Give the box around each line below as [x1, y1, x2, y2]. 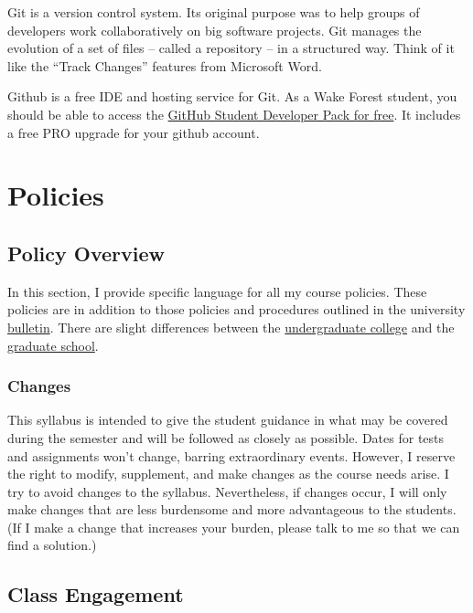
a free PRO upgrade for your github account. [7, 122, 260, 142]
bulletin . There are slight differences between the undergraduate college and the [7, 317, 455, 336]
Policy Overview [7, 238, 166, 267]
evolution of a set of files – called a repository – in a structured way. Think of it [7, 38, 455, 58]
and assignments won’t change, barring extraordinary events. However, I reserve [7, 446, 456, 465]
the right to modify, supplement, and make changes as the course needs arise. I [7, 464, 449, 483]
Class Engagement [7, 580, 184, 608]
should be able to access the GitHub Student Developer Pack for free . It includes [7, 104, 461, 123]
